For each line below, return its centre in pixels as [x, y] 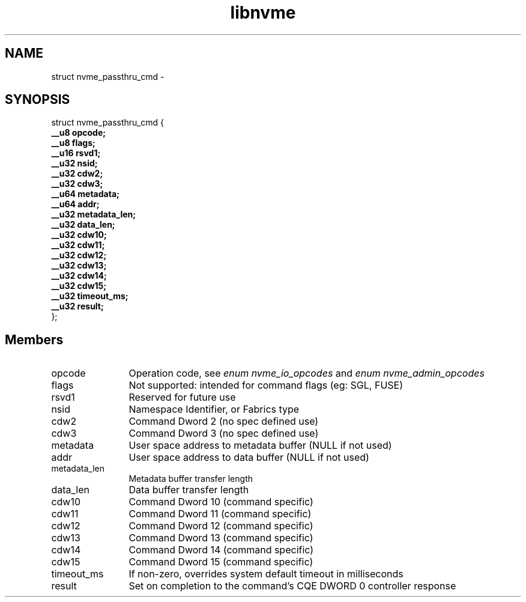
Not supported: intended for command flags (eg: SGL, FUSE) [266, 385]
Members [34, 339]
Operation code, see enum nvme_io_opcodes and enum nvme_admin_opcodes [307, 373]
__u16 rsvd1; [76, 153]
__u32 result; [77, 306]
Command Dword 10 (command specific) [221, 502]
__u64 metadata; [85, 194]
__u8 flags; [73, 143]
